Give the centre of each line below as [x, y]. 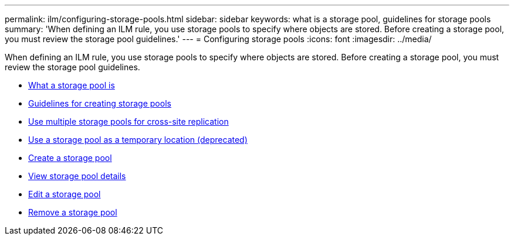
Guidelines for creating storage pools [100, 103]
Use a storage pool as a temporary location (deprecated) [138, 140]
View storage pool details [77, 176]
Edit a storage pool [65, 194]
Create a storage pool [70, 158]
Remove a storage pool [73, 212]
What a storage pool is [72, 85]
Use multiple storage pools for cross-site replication [128, 121]
